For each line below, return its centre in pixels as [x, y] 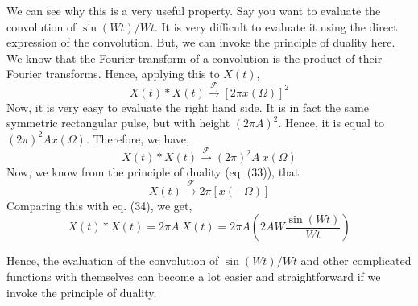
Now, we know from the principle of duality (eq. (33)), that [153, 172]
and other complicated [356, 261]
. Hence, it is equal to [331, 123]
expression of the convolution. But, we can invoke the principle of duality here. [201, 42]
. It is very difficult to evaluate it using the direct [276, 26]
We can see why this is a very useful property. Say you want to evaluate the [194, 10]
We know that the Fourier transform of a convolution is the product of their [195, 58]
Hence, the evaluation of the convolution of [113, 261]
